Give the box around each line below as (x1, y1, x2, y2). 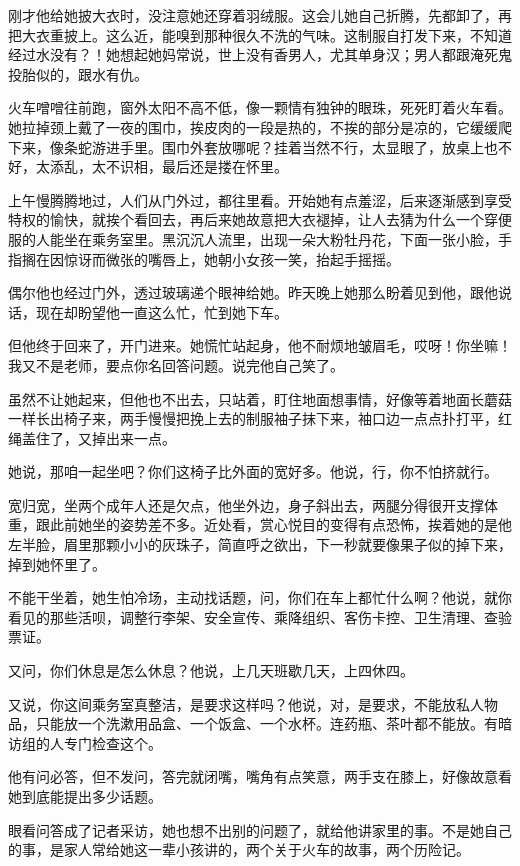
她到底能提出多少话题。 (8, 786, 162, 806)
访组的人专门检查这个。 (8, 732, 162, 753)
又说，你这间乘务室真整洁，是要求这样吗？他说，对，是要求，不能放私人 (8, 693, 484, 714)
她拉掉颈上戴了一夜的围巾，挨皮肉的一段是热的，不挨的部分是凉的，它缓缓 (8, 116, 498, 137)
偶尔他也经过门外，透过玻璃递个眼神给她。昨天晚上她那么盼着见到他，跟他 (8, 282, 498, 303)
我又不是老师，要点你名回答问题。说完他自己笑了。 (8, 354, 344, 375)
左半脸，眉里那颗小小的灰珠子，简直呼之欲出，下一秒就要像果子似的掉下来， (8, 534, 512, 555)
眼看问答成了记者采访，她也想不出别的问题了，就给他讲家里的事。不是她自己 (8, 819, 512, 840)
